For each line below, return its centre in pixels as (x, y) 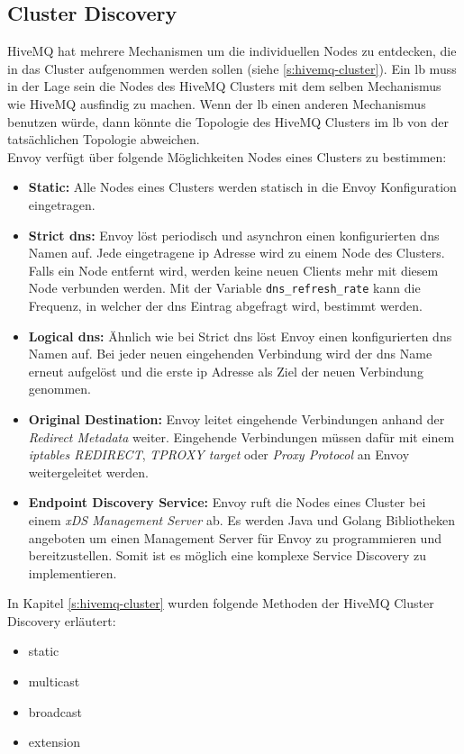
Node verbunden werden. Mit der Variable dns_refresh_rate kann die (224, 288)
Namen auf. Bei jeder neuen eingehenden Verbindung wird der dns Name (230, 354)
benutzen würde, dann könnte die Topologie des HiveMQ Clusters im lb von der (228, 121)
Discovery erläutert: (62, 620)
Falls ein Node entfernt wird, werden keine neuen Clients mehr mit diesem (233, 270)
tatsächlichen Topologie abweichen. (104, 139)
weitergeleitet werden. (88, 472)
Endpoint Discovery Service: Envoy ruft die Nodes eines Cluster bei (227, 502)
